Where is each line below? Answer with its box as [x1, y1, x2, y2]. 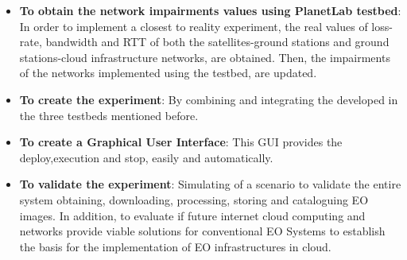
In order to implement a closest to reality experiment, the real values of [19, 17, 368, 34]
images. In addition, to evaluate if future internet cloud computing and [19, 207, 366, 223]
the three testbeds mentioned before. [19, 107, 199, 123]
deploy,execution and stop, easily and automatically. [19, 149, 273, 165]
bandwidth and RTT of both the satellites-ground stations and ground [45, 33, 390, 50]
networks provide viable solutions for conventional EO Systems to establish [19, 223, 386, 239]
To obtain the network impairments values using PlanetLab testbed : [19, 2, 401, 18]
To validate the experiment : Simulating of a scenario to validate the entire [19, 176, 401, 192]
